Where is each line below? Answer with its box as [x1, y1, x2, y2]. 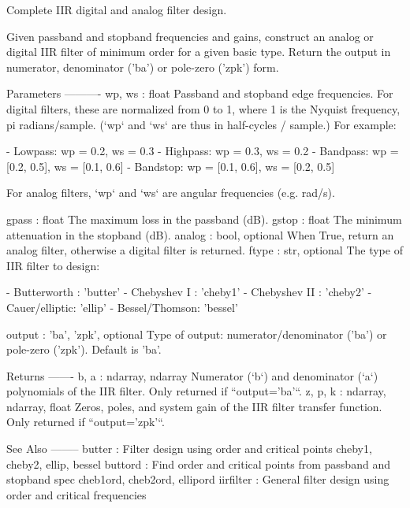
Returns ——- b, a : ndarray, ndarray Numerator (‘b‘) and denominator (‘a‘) [6, 367, 378, 384]
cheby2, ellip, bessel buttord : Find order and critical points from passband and [6, 455, 390, 472]
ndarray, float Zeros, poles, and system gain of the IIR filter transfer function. [6, 398, 382, 414]
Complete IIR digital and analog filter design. [6, 2, 227, 17]
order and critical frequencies [6, 486, 147, 502]
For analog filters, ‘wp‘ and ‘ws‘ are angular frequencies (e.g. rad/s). [6, 184, 335, 201]
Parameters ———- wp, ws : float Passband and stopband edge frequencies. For [6, 85, 393, 102]
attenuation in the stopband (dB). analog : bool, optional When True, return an [6, 226, 394, 243]
